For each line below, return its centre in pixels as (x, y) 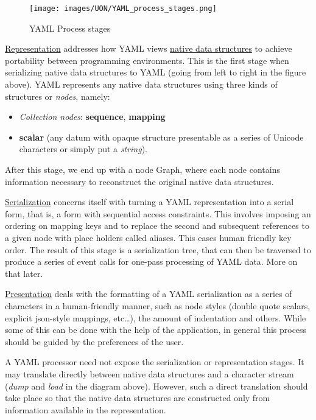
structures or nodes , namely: (58, 96)
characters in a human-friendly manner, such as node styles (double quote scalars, (158, 305)
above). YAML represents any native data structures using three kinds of (141, 84)
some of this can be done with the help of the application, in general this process (156, 330)
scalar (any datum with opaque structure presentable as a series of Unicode (161, 137)
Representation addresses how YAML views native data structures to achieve (149, 48)
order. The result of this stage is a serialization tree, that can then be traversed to (158, 249)
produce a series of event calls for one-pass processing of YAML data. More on (151, 261)
